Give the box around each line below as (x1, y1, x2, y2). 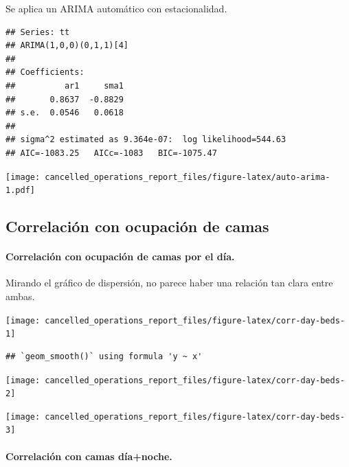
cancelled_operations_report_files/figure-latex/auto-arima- (45, 172, 330, 182)
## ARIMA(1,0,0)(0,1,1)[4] (5, 41, 128, 51)
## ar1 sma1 (5, 80, 124, 91)
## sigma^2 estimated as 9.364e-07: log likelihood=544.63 (5, 135, 286, 145)
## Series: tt (5, 27, 70, 37)
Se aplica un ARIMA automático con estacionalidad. (5, 1, 227, 15)
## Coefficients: (5, 67, 85, 78)
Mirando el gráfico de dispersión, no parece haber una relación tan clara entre (5, 275, 333, 290)
